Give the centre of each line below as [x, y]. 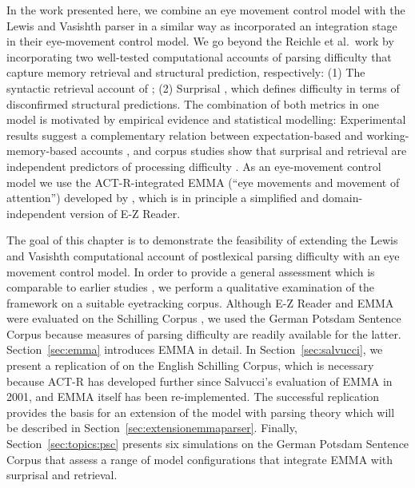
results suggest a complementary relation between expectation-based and [185, 135]
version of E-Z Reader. [125, 213]
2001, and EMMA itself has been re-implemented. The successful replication [193, 397]
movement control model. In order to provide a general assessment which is [191, 271]
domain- [343, 198]
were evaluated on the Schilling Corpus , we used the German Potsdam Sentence [204, 318]
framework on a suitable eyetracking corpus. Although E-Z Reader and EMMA [200, 302]
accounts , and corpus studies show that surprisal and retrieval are [244, 151]
